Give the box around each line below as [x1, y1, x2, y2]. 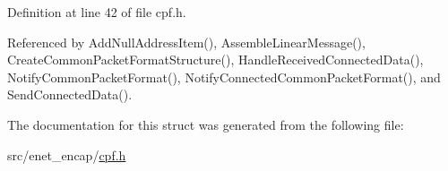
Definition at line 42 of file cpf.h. [7, 3, 186, 21]
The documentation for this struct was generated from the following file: [7, 115, 404, 133]
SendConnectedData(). [7, 85, 133, 104]
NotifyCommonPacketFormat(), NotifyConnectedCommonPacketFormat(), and [7, 67, 441, 86]
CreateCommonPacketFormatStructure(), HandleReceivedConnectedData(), [7, 50, 424, 69]
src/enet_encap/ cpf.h [7, 145, 126, 164]
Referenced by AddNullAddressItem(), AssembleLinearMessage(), [7, 32, 366, 51]
